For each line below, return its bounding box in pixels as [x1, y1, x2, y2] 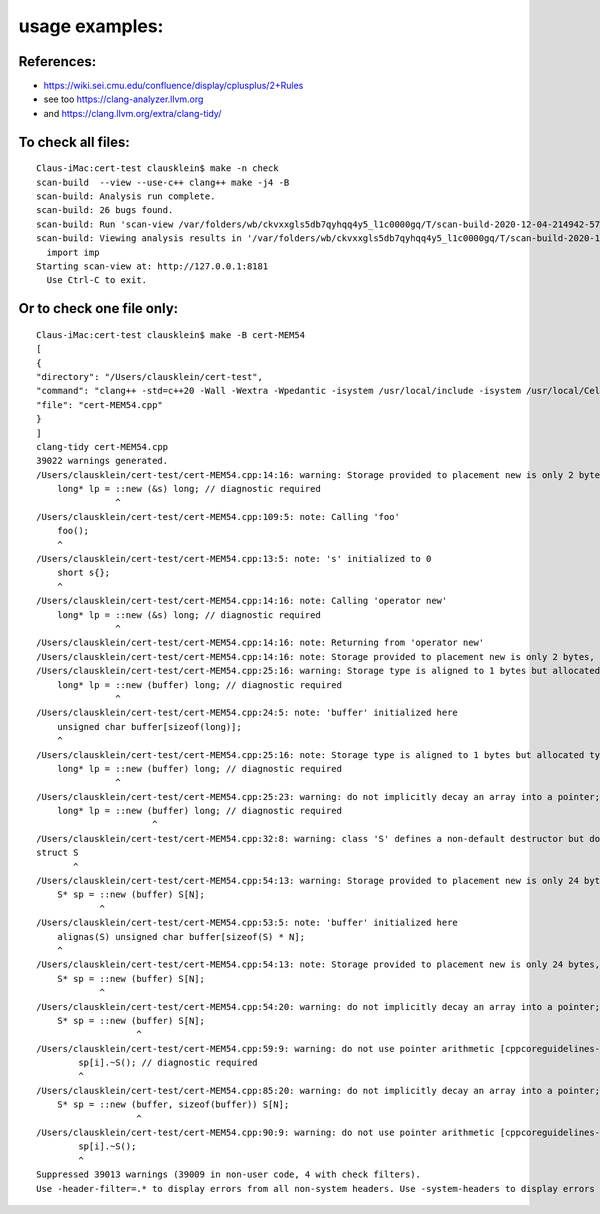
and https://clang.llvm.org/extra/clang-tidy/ [43, 107, 222, 119]
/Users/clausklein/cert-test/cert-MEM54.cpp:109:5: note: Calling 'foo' [36, 511, 400, 522]
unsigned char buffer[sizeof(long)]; [56, 721, 242, 732]
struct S [36, 847, 79, 859]
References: [18, 53, 97, 70]
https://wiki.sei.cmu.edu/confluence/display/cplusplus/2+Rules [43, 80, 304, 92]
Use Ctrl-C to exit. [46, 275, 148, 286]
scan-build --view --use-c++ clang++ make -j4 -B [36, 176, 290, 188]
